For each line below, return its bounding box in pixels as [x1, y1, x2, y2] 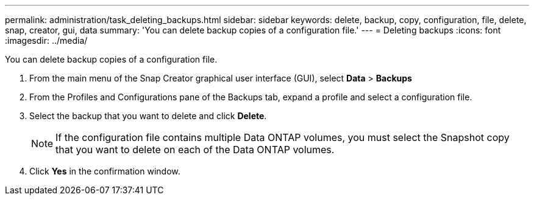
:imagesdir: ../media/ [5, 35, 88, 46]
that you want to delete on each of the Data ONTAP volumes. [55, 143, 335, 156]
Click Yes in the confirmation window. [29, 166, 180, 176]
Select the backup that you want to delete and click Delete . [29, 111, 267, 121]
